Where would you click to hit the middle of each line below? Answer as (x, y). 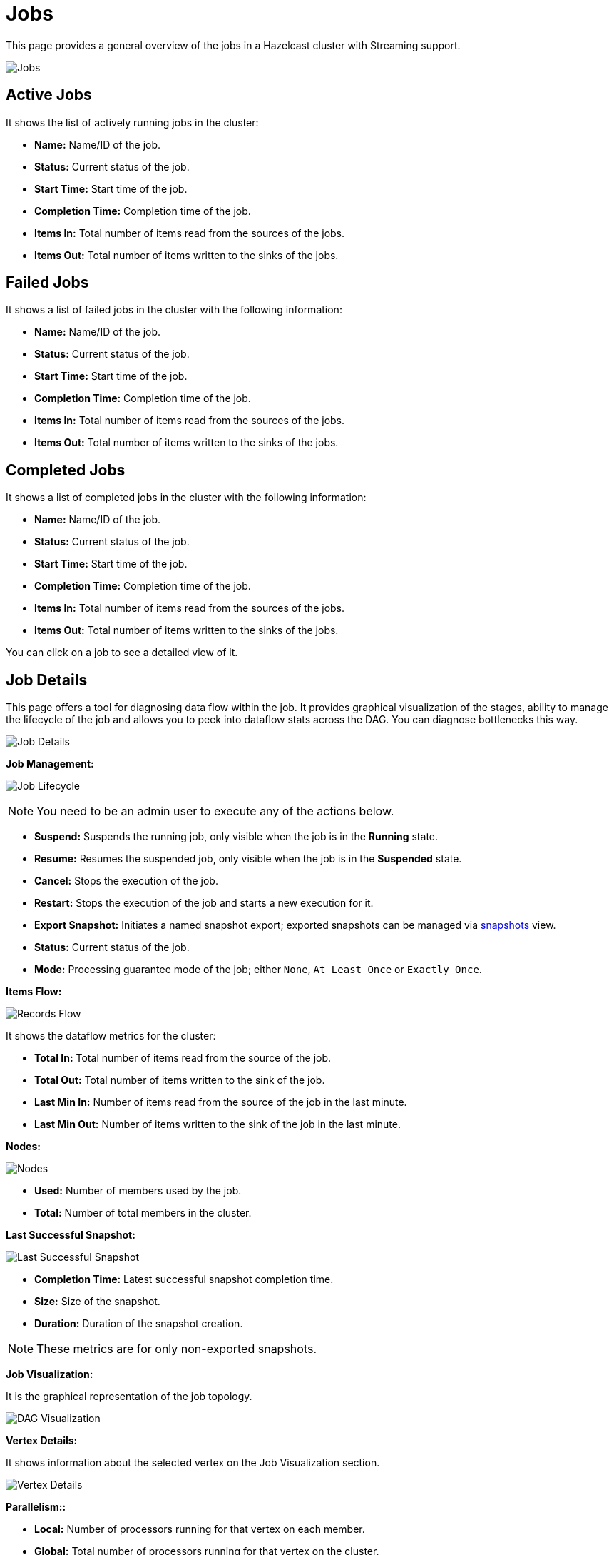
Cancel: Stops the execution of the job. (126, 881)
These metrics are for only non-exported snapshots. (177, 1349)
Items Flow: (34, 992)
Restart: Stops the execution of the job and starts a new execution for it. (204, 903)
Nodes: (23, 1147)
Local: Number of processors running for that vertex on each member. (200, 1529)
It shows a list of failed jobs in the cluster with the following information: (174, 310)
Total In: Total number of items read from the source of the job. (183, 1058)
